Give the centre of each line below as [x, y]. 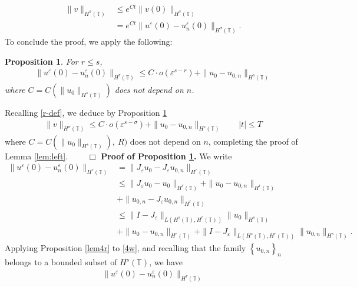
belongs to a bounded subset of [61, 262]
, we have [166, 262]
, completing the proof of [253, 141]
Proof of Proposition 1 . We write [166, 156]
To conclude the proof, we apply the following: [89, 41]
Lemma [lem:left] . [37, 156]
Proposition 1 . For [42, 61]
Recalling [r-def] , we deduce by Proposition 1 [86, 113]
